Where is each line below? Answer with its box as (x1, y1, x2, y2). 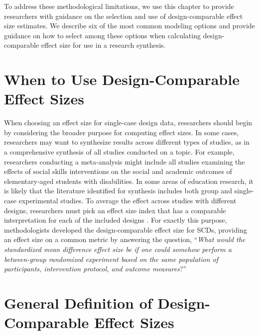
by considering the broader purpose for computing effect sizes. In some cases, (4, 127, 239, 137)
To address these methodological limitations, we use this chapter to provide (4, 1, 234, 11)
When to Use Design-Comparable (4, 69, 240, 89)
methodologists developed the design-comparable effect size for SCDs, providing (4, 224, 247, 235)
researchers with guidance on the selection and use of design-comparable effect (4, 10, 243, 21)
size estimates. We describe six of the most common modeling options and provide (4, 20, 255, 31)
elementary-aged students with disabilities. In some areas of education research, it (4, 175, 254, 186)
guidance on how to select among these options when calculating (4, 30, 201, 40)
